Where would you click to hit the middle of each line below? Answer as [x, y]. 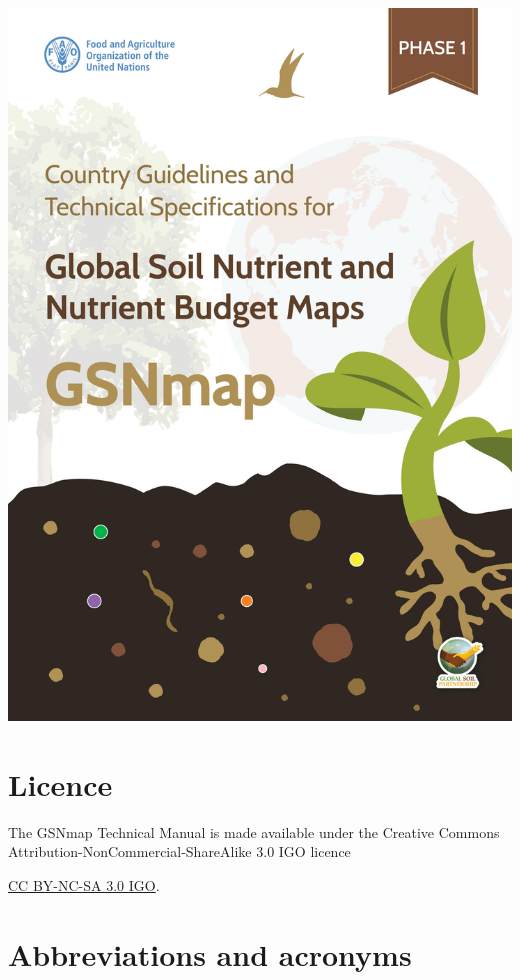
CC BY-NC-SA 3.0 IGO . [84, 884]
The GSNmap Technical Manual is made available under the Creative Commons [254, 831]
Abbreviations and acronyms [210, 953]
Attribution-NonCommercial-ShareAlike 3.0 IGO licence [179, 851]
